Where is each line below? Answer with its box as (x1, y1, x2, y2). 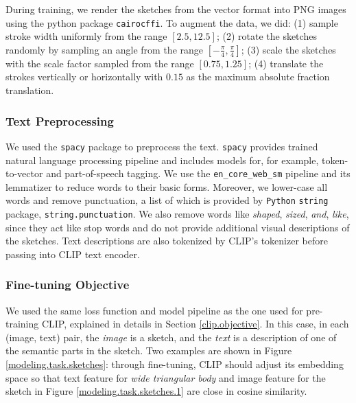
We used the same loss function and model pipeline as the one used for (5, 303, 303, 317)
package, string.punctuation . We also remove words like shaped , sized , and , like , (5, 207, 349, 220)
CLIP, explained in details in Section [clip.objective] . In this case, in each (41, 316, 349, 331)
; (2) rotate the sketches (216, 29, 317, 43)
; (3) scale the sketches (241, 42, 336, 56)
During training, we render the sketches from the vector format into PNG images (5, 2, 346, 16)
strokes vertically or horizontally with (5, 69, 163, 84)
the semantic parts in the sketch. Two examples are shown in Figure (5, 343, 292, 358)
